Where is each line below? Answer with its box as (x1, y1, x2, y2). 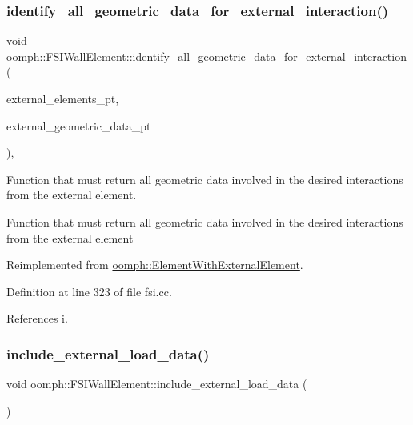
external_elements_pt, (6, 90, 119, 106)
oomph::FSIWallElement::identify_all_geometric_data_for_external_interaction (6, 47, 407, 64)
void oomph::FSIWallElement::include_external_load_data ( (6, 375, 307, 392)
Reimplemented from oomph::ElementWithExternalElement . (6, 256, 303, 273)
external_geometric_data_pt (6, 117, 151, 134)
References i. (6, 310, 68, 327)
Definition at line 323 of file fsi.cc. (6, 283, 172, 299)
